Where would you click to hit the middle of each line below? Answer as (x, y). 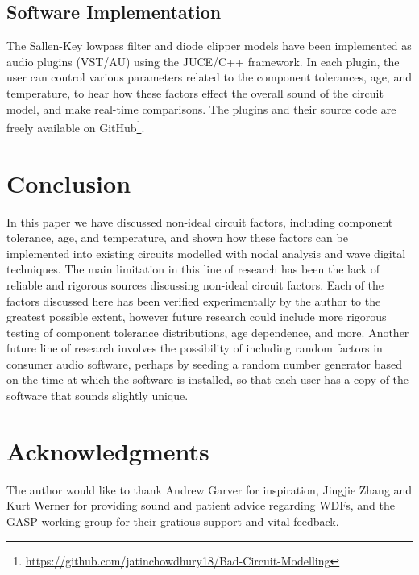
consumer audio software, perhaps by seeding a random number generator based (205, 363)
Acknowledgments (108, 450)
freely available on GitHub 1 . (76, 126)
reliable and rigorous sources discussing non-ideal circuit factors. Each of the (195, 284)
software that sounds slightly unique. (97, 396)
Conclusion (69, 183)
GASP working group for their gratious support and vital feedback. (173, 521)
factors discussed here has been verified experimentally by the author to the (194, 300)
